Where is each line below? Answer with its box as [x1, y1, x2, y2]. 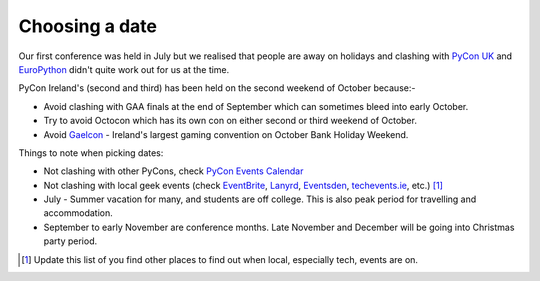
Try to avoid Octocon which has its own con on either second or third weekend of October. [43, 115, 417, 127]
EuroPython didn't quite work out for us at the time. [18, 63, 230, 75]
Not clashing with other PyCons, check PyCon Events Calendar [43, 165, 304, 177]
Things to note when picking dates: [18, 146, 164, 159]
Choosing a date [18, 15, 157, 37]
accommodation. [43, 207, 114, 219]
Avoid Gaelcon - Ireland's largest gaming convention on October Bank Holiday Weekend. [43, 128, 409, 140]
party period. [43, 235, 98, 247]
